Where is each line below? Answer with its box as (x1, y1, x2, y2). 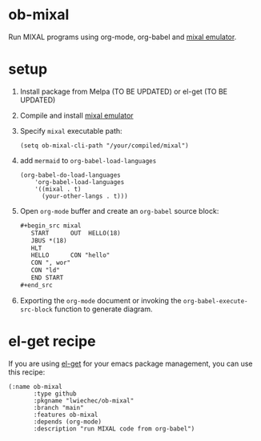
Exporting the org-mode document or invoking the (19, 295, 182, 305)
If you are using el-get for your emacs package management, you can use (8, 359, 253, 368)
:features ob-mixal (33, 411, 98, 419)
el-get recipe (8, 332, 96, 350)
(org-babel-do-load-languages (19, 170, 122, 179)
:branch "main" (33, 403, 84, 411)
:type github (33, 390, 78, 398)
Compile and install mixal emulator (19, 110, 134, 120)
